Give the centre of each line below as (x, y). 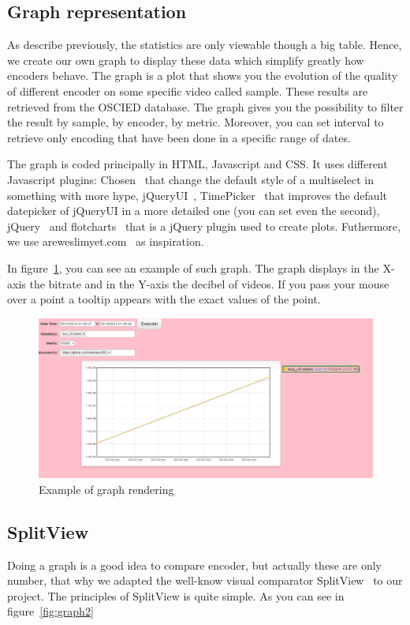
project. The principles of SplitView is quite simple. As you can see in (176, 595)
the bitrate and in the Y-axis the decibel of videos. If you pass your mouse (209, 283)
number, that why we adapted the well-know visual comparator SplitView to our (205, 580)
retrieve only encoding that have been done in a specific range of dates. (179, 137)
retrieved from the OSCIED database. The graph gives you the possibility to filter (205, 106)
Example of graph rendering (106, 489)
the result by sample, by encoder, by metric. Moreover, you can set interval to (196, 122)
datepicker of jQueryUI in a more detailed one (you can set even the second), (194, 211)
